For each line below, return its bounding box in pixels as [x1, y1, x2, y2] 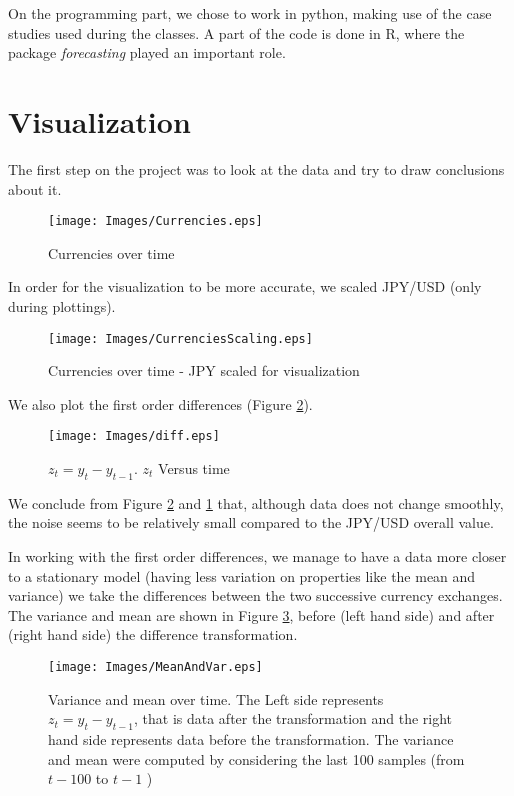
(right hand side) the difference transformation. [8, 624, 298, 645]
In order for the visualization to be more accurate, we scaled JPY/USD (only [8, 276, 482, 297]
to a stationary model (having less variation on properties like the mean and [8, 565, 476, 586]
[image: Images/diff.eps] [48, 429, 220, 444]
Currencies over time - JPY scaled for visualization [48, 360, 360, 381]
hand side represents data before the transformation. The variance [48, 729, 454, 750]
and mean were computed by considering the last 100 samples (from [48, 748, 465, 769]
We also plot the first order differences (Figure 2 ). [8, 393, 313, 414]
